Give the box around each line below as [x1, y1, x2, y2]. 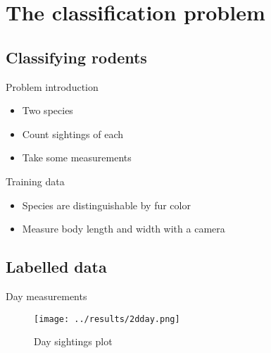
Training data [6, 173, 65, 188]
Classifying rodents [6, 46, 147, 68]
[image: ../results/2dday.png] [34, 314, 180, 324]
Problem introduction [6, 79, 99, 94]
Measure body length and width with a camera [22, 221, 225, 236]
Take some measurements [22, 150, 132, 165]
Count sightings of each [22, 126, 124, 141]
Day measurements [6, 288, 87, 303]
